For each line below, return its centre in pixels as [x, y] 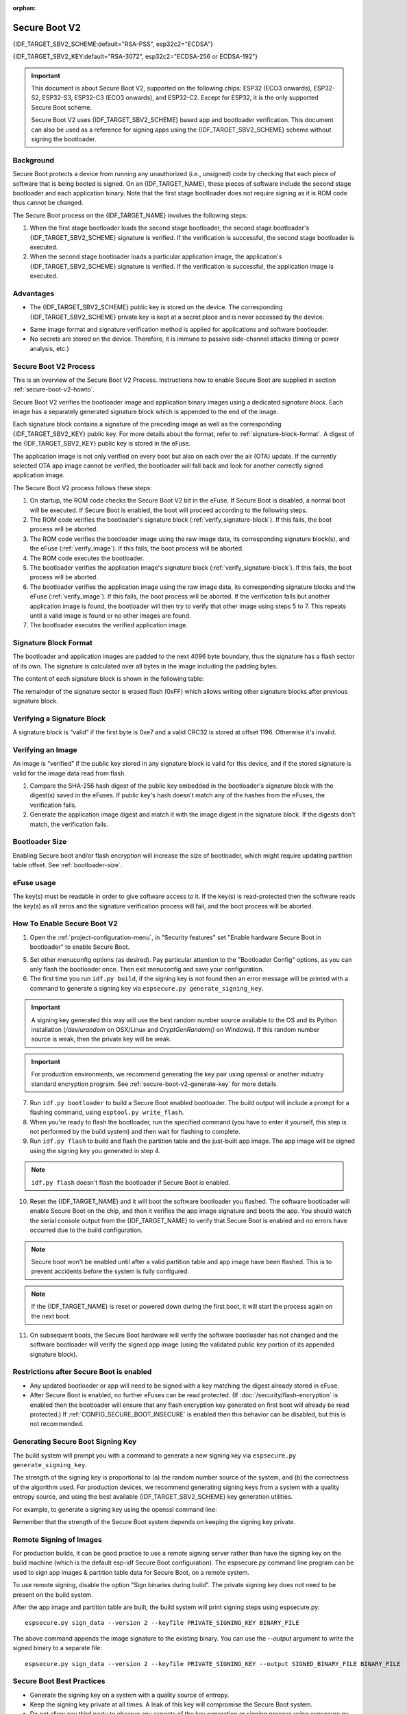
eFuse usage [34, 882]
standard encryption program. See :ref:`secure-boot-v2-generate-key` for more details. [155, 1084]
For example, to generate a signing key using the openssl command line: [115, 1509]
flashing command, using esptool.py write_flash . [107, 1112]
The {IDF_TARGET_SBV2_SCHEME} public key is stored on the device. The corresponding [156, 307]
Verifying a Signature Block [59, 719]
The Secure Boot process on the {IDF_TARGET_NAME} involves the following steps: [130, 215]
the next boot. [51, 1316]
